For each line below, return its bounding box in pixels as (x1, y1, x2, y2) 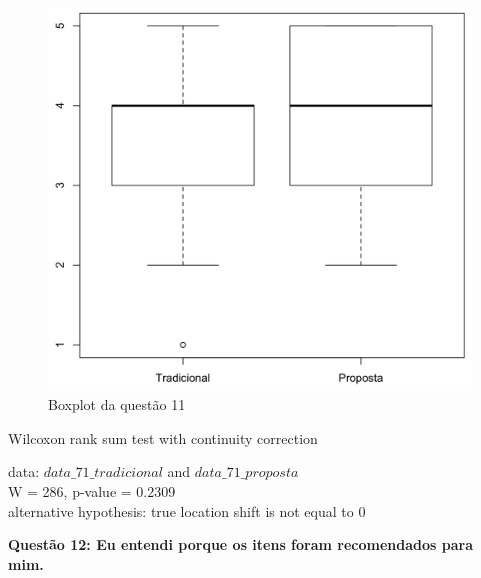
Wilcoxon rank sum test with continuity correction (8, 427, 318, 448)
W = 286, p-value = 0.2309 (8, 480, 176, 501)
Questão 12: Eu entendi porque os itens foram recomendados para (8, 534, 473, 555)
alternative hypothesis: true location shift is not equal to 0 (8, 500, 366, 521)
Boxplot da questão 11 (48, 394, 186, 415)
